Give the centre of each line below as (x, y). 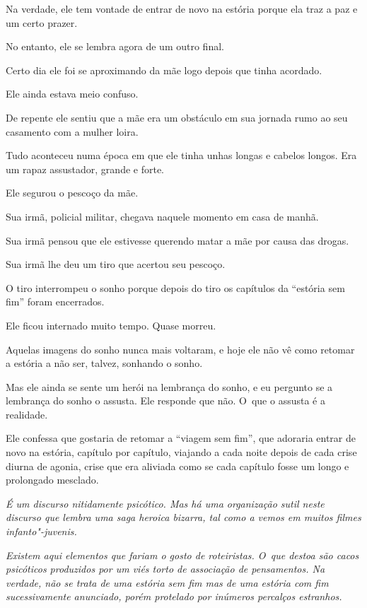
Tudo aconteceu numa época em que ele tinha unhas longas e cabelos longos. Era (181, 155)
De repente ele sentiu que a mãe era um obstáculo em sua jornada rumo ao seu (177, 117)
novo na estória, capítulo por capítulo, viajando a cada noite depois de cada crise (181, 452)
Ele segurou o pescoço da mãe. (72, 193)
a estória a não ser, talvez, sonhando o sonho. (104, 363)
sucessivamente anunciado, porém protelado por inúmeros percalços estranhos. (174, 596)
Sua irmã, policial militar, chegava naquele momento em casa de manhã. (162, 216)
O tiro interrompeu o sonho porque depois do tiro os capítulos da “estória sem (175, 287)
